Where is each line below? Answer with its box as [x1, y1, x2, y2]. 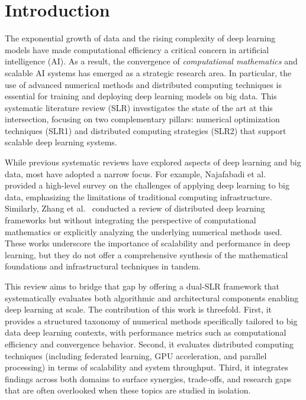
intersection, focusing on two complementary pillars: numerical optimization [5, 113, 280, 125]
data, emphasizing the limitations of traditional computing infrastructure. [5, 190, 272, 203]
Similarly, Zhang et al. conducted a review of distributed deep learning [5, 202, 265, 214]
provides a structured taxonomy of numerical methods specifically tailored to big [5, 314, 298, 327]
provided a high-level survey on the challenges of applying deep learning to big [5, 179, 289, 191]
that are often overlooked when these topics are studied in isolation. [5, 384, 251, 396]
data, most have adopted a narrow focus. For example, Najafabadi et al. [5, 167, 266, 180]
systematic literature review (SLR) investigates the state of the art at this [5, 101, 273, 113]
